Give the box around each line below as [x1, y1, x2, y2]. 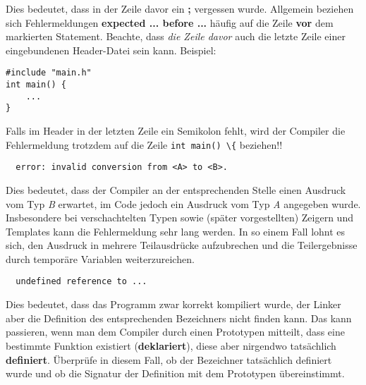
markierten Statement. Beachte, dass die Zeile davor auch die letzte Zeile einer [6, 29, 346, 44]
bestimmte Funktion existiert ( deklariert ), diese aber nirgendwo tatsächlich [6, 338, 336, 353]
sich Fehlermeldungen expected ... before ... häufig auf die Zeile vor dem [6, 15, 334, 30]
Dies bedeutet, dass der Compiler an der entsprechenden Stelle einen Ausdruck [6, 182, 346, 197]
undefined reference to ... [16, 276, 147, 287]
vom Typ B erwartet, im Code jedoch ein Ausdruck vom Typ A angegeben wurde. [6, 196, 361, 211]
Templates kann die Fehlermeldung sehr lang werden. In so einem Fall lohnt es [6, 224, 346, 238]
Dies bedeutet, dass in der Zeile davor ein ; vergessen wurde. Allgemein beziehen [6, 1, 354, 16]
